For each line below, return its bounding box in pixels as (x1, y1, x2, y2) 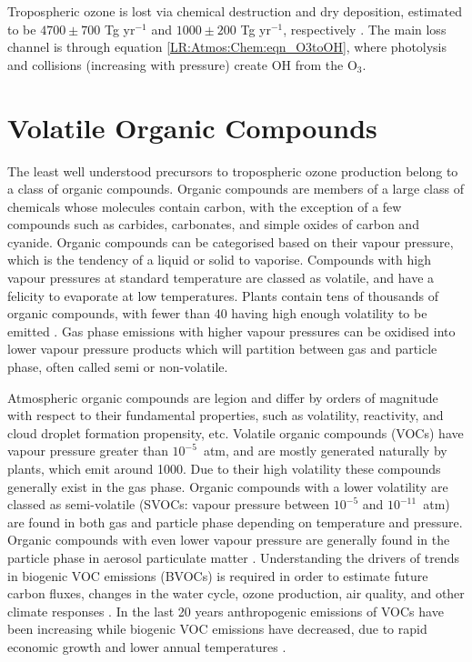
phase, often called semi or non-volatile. (7, 357, 228, 376)
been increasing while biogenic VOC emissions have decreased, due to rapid (7, 619, 427, 638)
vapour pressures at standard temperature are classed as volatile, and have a (7, 268, 435, 287)
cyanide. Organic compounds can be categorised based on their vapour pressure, (7, 232, 454, 251)
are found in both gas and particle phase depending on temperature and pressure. (7, 512, 463, 531)
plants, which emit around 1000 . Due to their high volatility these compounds (7, 459, 441, 477)
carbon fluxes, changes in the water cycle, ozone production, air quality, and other (7, 584, 465, 603)
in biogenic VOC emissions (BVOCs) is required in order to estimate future (7, 566, 428, 585)
